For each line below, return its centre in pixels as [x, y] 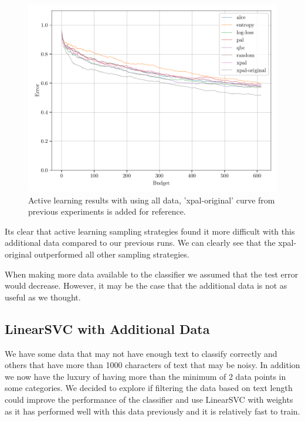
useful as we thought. [43, 297]
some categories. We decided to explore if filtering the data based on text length [149, 388]
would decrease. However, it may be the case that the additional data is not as [146, 285]
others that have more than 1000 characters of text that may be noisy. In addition [152, 365]
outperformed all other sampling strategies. [112, 254]
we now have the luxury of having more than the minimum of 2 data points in [145, 376]
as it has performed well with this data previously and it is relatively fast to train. [152, 411]
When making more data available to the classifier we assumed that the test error [152, 274]
